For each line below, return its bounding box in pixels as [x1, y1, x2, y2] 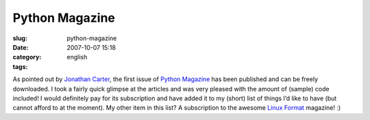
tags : [12, 62, 28, 71]
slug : [12, 34, 27, 42]
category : [12, 53, 42, 61]
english [66, 53, 88, 61]
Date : [12, 43, 29, 51]
